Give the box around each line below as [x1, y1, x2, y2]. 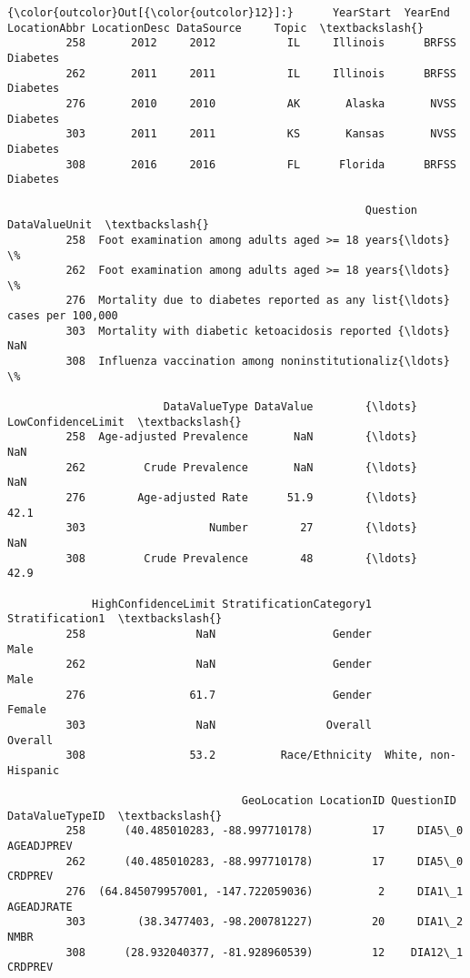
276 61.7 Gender [65, 688, 372, 701]
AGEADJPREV [7, 840, 73, 853]
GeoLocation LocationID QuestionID [241, 794, 456, 808]
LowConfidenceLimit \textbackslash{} [7, 415, 242, 429]
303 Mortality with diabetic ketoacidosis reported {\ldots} [65, 324, 450, 338]
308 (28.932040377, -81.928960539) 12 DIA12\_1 [65, 945, 464, 959]
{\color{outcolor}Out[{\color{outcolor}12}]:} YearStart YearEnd [7, 6, 450, 19]
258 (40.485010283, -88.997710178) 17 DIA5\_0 [65, 824, 464, 838]
